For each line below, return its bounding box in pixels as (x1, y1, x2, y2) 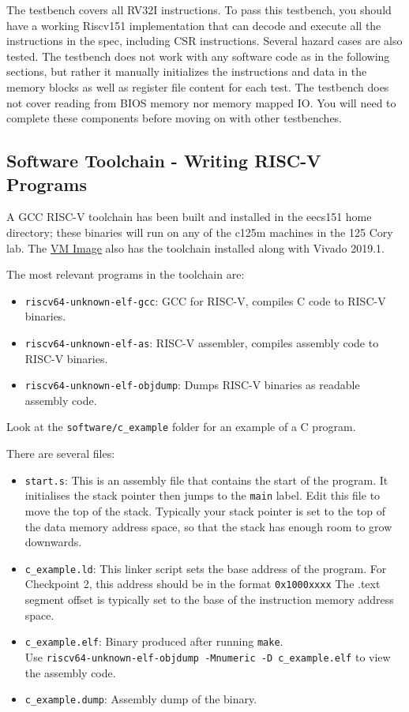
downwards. (24, 534, 82, 550)
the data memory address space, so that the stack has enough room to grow (24, 518, 392, 534)
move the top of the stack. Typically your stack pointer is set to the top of (24, 503, 385, 519)
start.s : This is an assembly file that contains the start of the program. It (24, 471, 388, 488)
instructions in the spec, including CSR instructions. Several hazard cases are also (6, 32, 403, 49)
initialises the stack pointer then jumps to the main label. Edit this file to (24, 487, 381, 504)
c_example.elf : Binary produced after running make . (24, 633, 283, 650)
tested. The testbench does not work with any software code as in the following (6, 47, 390, 64)
